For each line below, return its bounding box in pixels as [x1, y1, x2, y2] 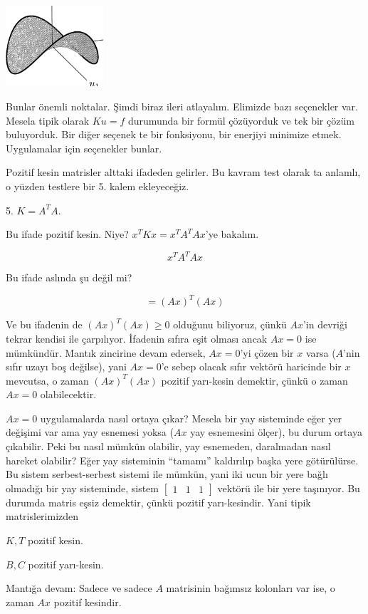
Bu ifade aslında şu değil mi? [6, 270, 132, 285]
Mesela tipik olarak [6, 113, 90, 128]
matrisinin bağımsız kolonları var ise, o [166, 581, 335, 595]
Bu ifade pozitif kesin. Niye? [6, 227, 129, 241]
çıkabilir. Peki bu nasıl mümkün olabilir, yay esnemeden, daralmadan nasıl [6, 439, 331, 454]
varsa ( [305, 345, 336, 360]
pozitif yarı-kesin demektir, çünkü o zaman [161, 373, 348, 387]
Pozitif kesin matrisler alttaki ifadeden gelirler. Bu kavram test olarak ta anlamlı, [6, 165, 361, 179]
